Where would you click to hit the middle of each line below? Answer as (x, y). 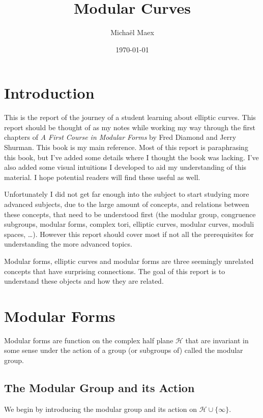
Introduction (49, 93)
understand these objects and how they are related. (84, 281)
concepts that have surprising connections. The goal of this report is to (115, 271)
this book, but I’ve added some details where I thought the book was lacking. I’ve (131, 157)
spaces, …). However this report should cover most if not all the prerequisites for (129, 234)
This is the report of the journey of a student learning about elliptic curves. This (130, 117)
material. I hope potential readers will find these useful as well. (102, 177)
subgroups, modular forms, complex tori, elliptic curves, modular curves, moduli (129, 224)
